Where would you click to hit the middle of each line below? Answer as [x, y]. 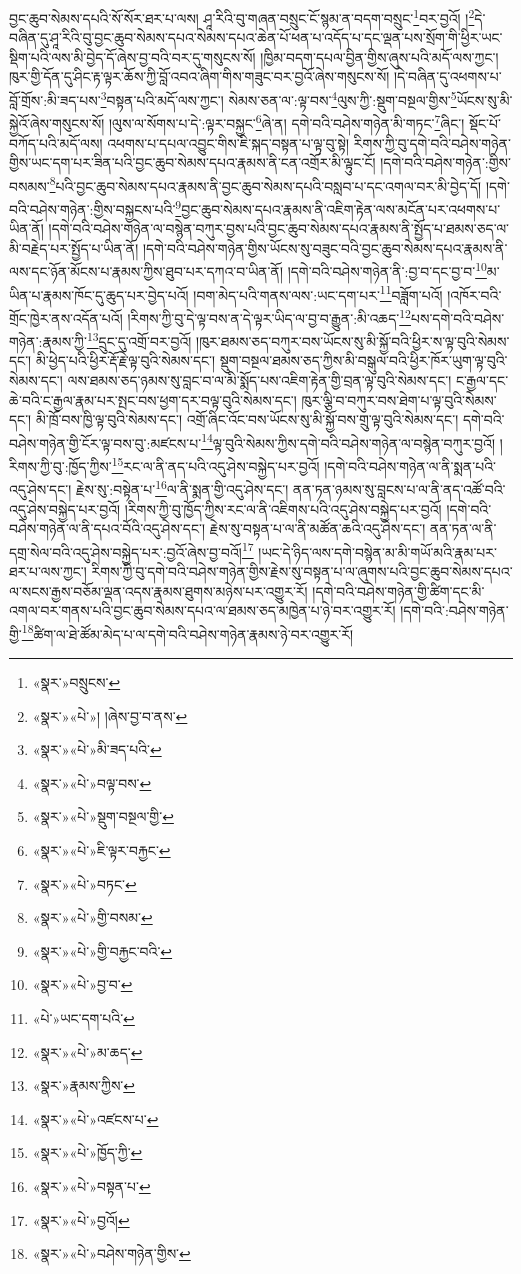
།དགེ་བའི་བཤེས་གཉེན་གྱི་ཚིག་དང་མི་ [398, 590]
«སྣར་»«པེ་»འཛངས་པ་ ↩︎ [95, 1118]
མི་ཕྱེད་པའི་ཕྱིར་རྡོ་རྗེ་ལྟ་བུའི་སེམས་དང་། [125, 360]
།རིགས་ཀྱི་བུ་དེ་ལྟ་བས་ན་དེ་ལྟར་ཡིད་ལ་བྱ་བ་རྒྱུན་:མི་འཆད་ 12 [269, 316]
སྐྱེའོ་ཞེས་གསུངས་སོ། [57, 122]
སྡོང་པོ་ [484, 122]
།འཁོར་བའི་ [474, 294]
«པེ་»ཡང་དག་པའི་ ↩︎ [83, 1017]
